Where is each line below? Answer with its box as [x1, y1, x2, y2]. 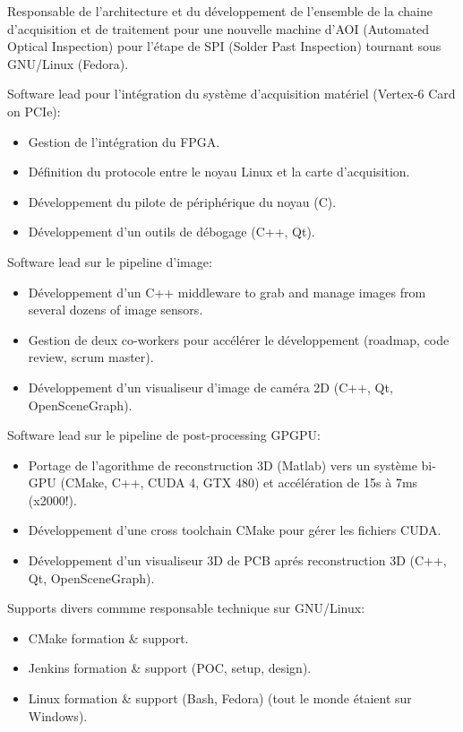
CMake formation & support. [28, 628, 189, 647]
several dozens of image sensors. [28, 300, 203, 319]
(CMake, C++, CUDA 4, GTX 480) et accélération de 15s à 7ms [60, 473, 418, 492]
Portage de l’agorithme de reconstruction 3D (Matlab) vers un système [28, 455, 417, 474]
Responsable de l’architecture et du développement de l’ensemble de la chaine [7, 2, 433, 20]
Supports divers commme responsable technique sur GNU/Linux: [7, 599, 365, 617]
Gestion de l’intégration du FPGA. [28, 132, 220, 151]
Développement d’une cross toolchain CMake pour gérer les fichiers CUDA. [28, 521, 442, 539]
